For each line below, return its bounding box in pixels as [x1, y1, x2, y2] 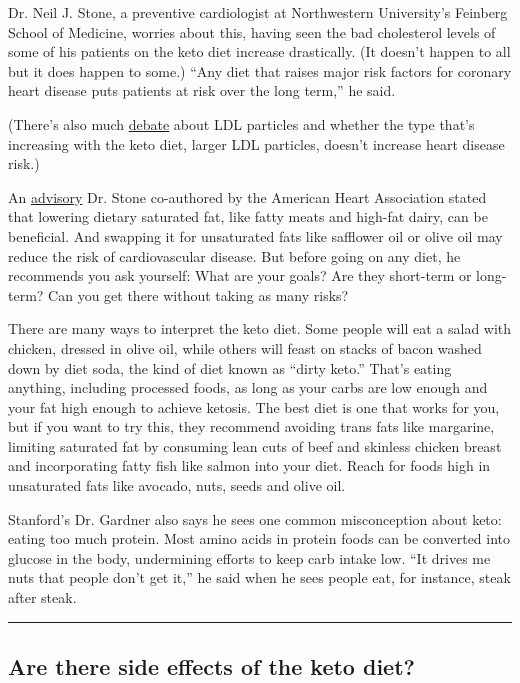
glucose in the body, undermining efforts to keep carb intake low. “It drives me [8, 547, 491, 568]
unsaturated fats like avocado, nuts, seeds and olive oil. [8, 475, 346, 496]
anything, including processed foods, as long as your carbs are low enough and [8, 377, 488, 398]
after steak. [8, 587, 77, 608]
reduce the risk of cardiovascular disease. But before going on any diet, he [8, 245, 461, 266]
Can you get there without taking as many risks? [48, 284, 349, 305]
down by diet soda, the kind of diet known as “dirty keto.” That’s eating [8, 357, 452, 378]
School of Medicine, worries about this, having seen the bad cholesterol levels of [8, 21, 496, 42]
